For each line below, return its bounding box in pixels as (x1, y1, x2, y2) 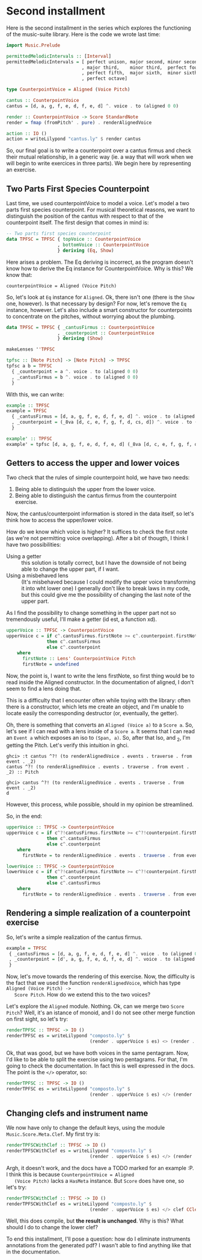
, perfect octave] (81, 75, 128, 82)
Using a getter (6, 553, 41, 560)
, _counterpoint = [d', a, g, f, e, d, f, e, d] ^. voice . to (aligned (8, 956, 195, 962)
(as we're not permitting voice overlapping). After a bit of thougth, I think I (6, 535, 189, 542)
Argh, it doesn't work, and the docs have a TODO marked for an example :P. (6, 1164, 194, 1171)
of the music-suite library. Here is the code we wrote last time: (6, 30, 161, 37)
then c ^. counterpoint (46, 874, 101, 880)
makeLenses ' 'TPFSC (6, 346, 55, 352)
